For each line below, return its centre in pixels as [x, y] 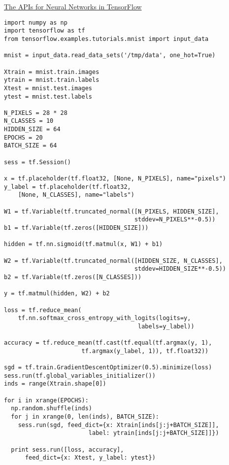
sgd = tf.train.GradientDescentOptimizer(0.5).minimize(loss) [108, 368]
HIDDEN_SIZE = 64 [32, 129]
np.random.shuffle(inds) [51, 409]
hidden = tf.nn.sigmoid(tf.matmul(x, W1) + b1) [83, 244]
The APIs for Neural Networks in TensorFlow [73, 6]
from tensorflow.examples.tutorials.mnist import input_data [106, 39]
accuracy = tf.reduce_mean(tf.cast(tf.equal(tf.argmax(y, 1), [108, 343]
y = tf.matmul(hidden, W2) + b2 [57, 294]
